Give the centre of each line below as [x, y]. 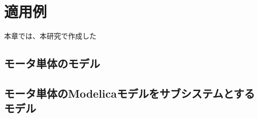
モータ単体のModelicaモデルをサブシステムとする [130, 93]
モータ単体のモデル [52, 63]
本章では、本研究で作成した [50, 36]
